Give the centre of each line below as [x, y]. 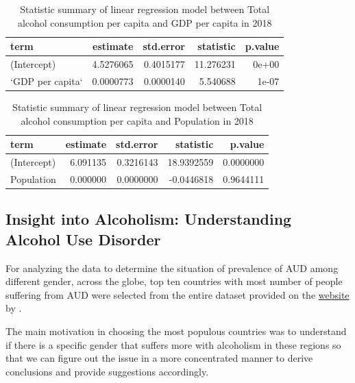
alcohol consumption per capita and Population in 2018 [137, 120]
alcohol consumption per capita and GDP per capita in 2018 [145, 22]
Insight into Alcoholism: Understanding [149, 219]
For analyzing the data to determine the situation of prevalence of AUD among [172, 268]
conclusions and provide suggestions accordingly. [107, 371]
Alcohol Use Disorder [83, 239]
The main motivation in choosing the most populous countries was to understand [176, 331]
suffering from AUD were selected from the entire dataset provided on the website [177, 294]
